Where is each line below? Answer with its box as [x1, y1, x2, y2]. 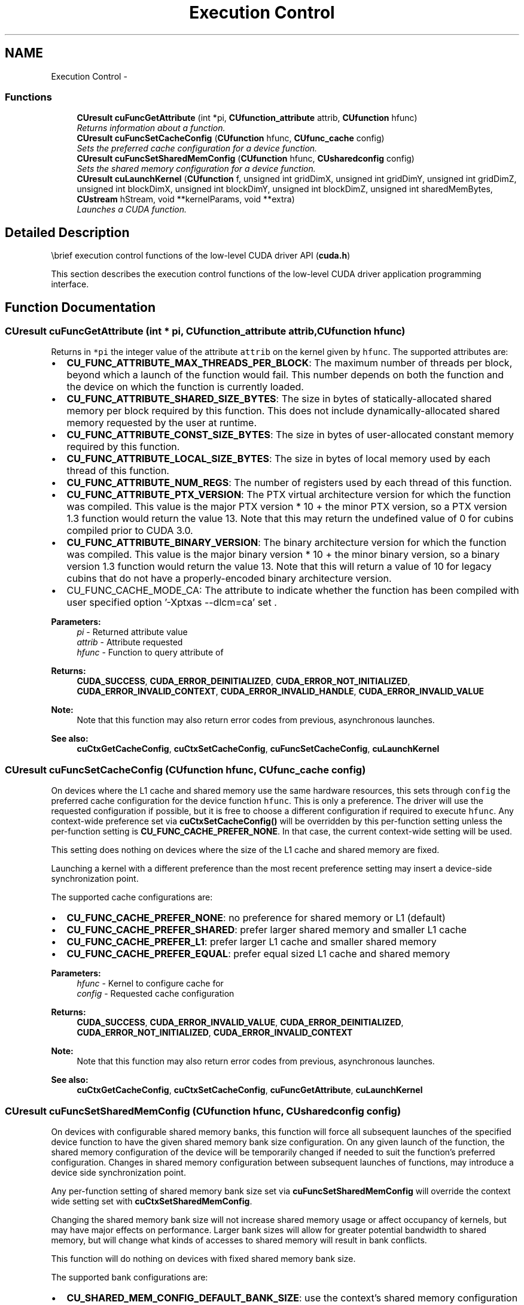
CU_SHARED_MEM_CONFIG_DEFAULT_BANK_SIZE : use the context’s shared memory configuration [66, 1291, 518, 1304]
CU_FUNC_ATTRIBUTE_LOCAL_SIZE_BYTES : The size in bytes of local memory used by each [66, 453, 491, 465]
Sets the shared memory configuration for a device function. [77, 163, 316, 174]
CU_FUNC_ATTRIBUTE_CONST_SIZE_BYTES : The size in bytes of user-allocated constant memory [66, 429, 514, 441]
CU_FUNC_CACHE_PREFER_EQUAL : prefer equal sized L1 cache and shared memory [66, 948, 450, 960]
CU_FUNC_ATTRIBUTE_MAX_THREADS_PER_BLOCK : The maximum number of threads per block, [66, 357, 513, 369]
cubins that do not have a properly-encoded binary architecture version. [66, 572, 392, 585]
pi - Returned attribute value [77, 627, 188, 638]
